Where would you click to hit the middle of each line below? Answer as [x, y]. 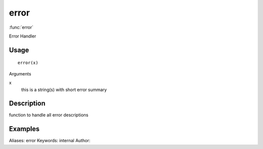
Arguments [20, 74]
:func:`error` [21, 27]
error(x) [28, 63]
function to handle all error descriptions [49, 115]
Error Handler [23, 36]
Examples [24, 129]
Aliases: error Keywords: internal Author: [50, 141]
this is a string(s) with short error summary [64, 90]
